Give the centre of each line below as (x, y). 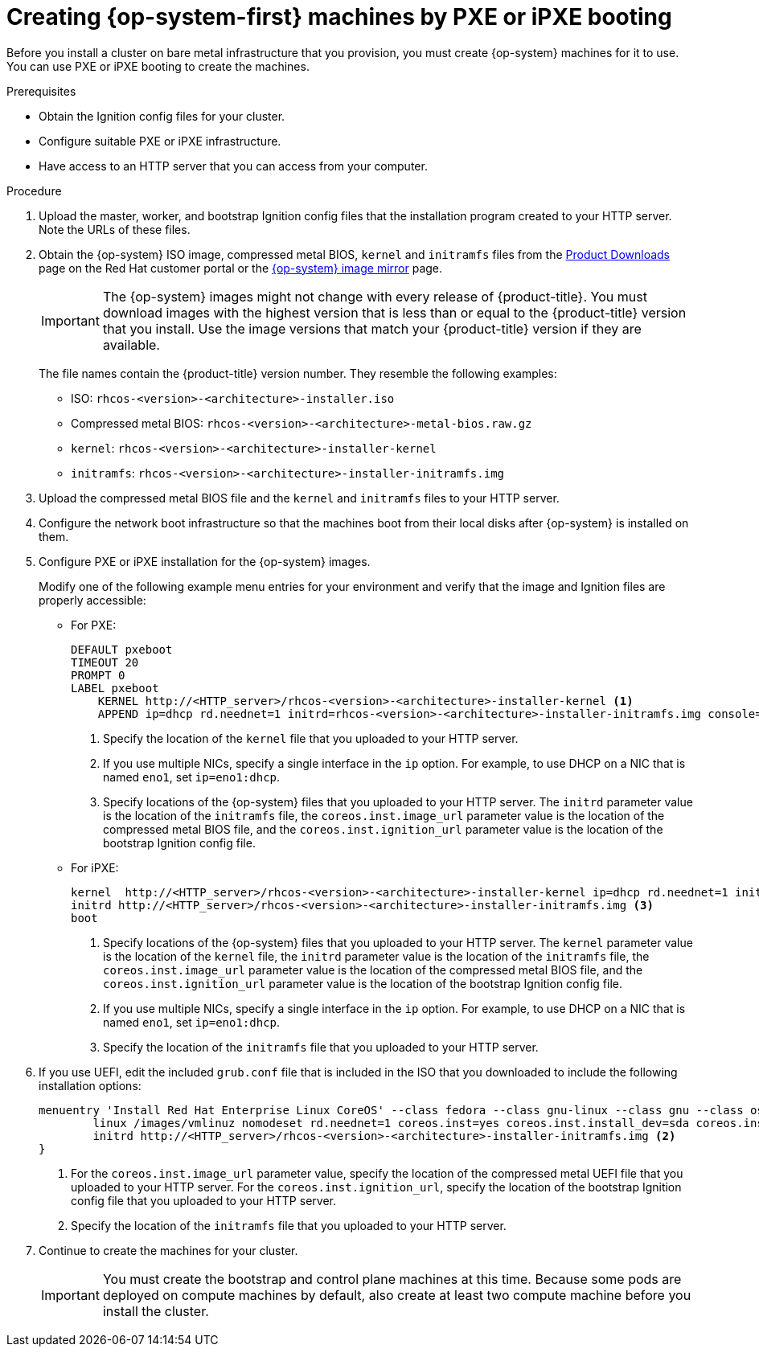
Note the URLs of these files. (115, 229)
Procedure (34, 191)
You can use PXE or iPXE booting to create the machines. (158, 66)
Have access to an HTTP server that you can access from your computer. (233, 166)
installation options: (90, 1085)
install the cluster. (156, 1311)
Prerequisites (41, 91)
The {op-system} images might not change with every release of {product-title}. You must (375, 296)
